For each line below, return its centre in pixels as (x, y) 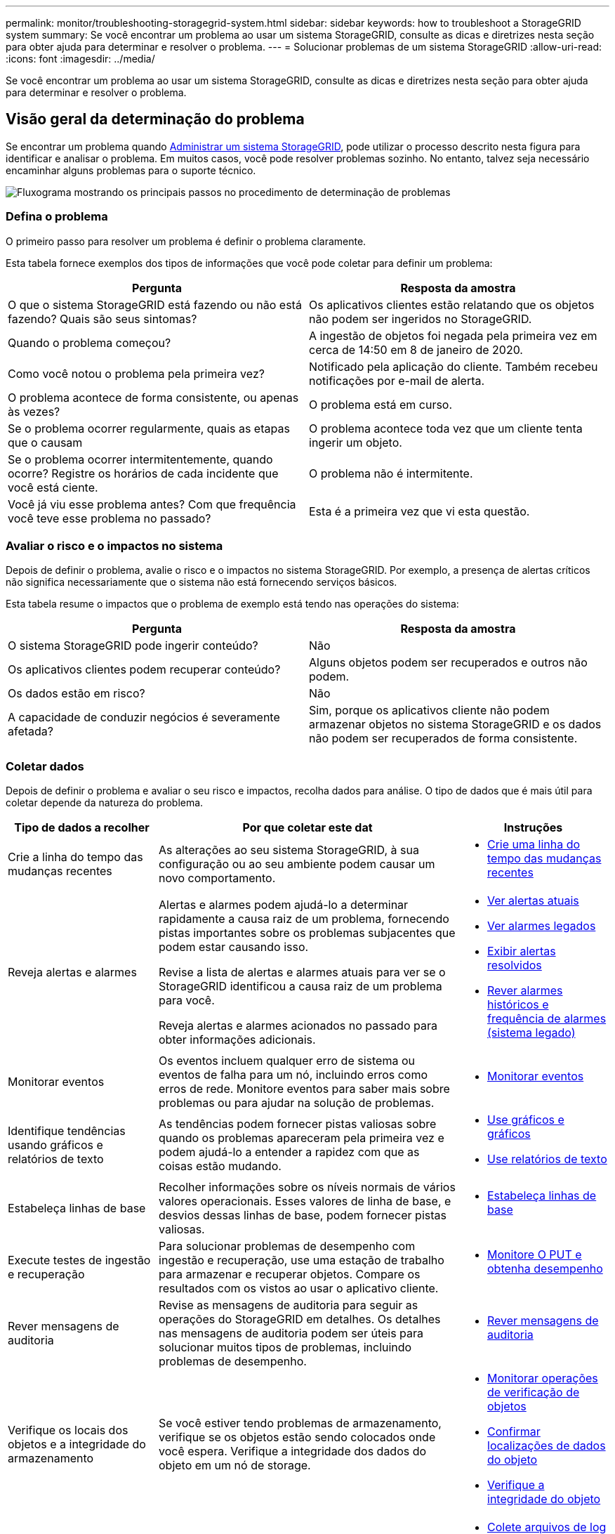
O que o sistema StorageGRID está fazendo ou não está (155, 304)
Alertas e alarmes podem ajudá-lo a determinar (284, 905)
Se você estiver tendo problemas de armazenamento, (300, 1423)
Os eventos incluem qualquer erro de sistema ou (287, 1061)
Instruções (533, 828)
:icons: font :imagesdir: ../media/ (80, 59)
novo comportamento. (217, 878)
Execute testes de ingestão (79, 1260)
